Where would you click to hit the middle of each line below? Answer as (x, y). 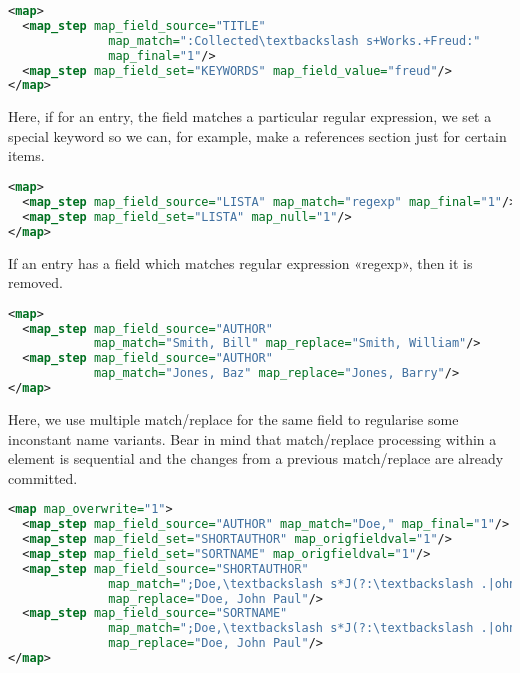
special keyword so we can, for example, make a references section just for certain (257, 135)
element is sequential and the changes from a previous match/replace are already (256, 458)
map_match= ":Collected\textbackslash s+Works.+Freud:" (294, 40)
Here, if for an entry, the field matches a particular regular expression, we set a (250, 116)
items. (26, 155)
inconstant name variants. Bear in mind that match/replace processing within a (252, 438)
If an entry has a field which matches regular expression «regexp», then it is (240, 262)
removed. (35, 282)
